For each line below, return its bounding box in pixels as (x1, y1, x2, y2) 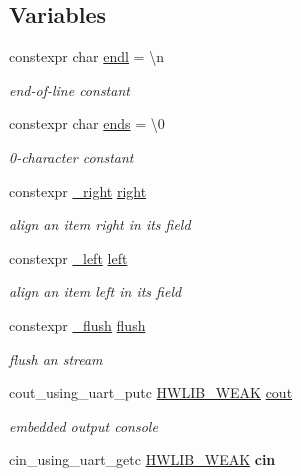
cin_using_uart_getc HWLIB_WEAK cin (9, 449, 276, 470)
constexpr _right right (9, 180, 147, 201)
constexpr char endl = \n (9, 46, 164, 67)
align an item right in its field (9, 214, 191, 235)
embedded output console (9, 415, 158, 436)
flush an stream (9, 348, 103, 369)
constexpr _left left (9, 247, 128, 268)
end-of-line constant (9, 79, 130, 100)
